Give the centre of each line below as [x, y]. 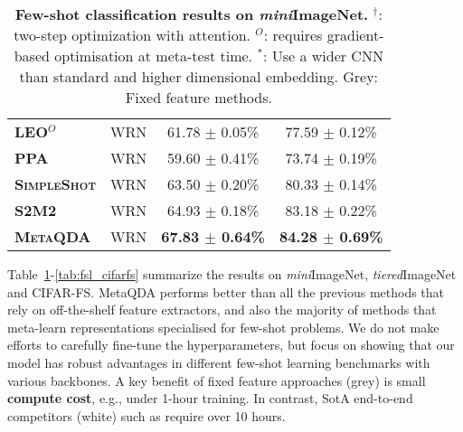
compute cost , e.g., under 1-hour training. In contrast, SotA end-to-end [210, 398]
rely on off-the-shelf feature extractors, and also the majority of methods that [222, 310]
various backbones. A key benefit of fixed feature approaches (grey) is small [217, 380]
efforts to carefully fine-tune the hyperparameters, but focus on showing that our [231, 345]
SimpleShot [56, 184]
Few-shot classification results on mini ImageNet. [192, 14]
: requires [293, 35]
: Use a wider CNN [323, 56]
